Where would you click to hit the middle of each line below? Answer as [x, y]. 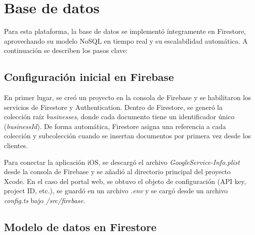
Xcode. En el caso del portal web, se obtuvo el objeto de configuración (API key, [125, 181]
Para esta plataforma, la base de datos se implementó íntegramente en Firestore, [125, 31]
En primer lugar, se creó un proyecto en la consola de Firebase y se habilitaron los [127, 97]
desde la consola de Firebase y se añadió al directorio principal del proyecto [117, 171]
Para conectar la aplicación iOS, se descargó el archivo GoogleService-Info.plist [122, 162]
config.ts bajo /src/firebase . [45, 200]
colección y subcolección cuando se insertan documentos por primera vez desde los [127, 136]
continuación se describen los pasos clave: [66, 50]
